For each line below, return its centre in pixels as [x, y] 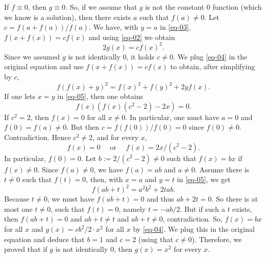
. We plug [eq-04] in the [210, 56]
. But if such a [203, 209]
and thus [160, 199]
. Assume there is [222, 169]
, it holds [140, 56]
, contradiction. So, [193, 219]
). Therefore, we [217, 239]
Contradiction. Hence [37, 137]
